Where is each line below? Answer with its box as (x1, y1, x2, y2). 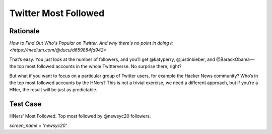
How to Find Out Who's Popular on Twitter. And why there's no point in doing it (9, 40, 173, 46)
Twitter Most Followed (9, 8, 105, 19)
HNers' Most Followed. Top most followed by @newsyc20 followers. (9, 113, 151, 119)
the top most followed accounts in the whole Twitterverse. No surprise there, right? (9, 63, 182, 70)
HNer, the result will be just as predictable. (9, 87, 98, 93)
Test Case (9, 100, 42, 108)
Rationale (9, 27, 40, 35)
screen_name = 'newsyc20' (9, 122, 67, 128)
